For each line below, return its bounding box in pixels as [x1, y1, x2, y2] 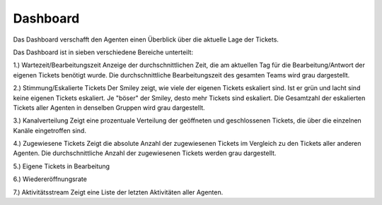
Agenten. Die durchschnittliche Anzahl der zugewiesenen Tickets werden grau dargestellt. [13, 149, 277, 158]
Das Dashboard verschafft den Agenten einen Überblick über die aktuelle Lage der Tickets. [13, 35, 279, 44]
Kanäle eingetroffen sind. [13, 126, 86, 135]
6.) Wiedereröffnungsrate [13, 175, 88, 183]
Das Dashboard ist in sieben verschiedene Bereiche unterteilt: [13, 48, 194, 56]
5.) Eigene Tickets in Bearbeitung [13, 162, 110, 170]
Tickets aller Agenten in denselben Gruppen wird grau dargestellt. [13, 103, 205, 112]
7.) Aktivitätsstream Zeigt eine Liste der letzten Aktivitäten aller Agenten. [13, 187, 224, 197]
